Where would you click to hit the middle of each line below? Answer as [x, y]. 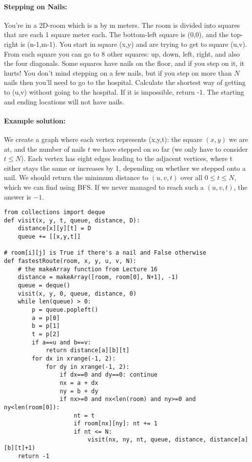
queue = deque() [44, 285]
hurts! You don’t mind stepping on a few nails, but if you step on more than [118, 72]
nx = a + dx [79, 383]
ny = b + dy [79, 391]
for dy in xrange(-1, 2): [87, 367]
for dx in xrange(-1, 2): [74, 358]
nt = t [84, 415]
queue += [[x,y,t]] [49, 237]
